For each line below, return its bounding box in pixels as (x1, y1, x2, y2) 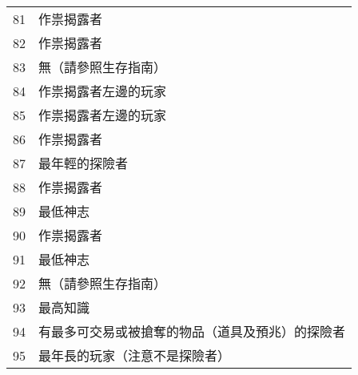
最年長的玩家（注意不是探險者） (38, 346, 231, 365)
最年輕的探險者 (38, 154, 129, 172)
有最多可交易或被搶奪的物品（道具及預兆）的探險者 (38, 322, 346, 341)
